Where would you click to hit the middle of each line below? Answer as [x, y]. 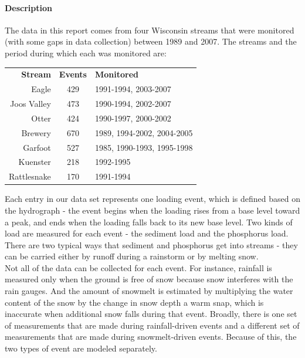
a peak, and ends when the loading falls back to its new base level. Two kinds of [149, 222]
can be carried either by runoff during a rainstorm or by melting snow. [132, 256]
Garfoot [37, 147]
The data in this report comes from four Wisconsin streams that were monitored [150, 30]
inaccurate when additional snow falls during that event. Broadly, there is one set [151, 314]
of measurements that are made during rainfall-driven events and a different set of [152, 325]
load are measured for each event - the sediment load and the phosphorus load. [147, 233]
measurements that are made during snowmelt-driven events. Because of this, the [151, 337]
